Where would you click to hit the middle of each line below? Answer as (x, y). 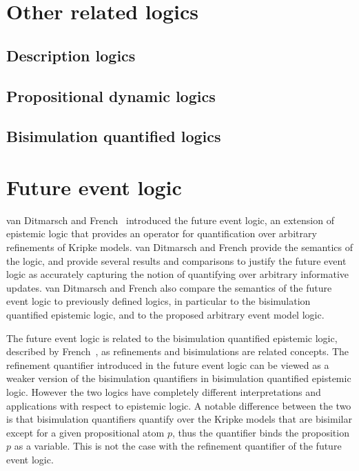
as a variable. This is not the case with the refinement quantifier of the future (178, 446)
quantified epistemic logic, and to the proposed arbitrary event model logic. (165, 314)
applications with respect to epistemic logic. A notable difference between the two (179, 405)
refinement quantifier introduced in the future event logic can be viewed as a (168, 364)
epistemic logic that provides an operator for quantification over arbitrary (162, 233)
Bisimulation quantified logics (114, 136)
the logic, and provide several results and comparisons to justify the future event (176, 260)
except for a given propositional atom (85, 432)
